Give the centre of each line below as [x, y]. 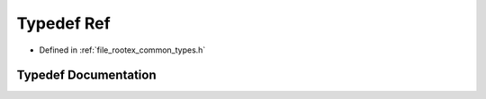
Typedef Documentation [86, 75]
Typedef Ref [64, 23]
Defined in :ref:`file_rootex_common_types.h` [122, 50]
